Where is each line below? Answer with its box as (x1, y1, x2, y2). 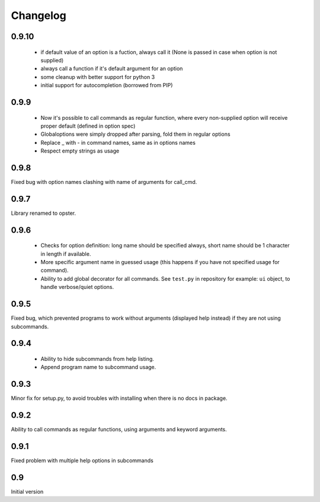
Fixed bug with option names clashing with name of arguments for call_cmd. (11, 179, 197, 185)
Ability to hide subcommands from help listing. (40, 355, 154, 362)
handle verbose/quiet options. (40, 284, 114, 291)
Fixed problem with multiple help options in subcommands (11, 457, 153, 464)
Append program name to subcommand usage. (40, 364, 156, 371)
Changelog (11, 9, 66, 22)
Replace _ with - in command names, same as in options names (40, 139, 196, 146)
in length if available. (40, 250, 91, 258)
